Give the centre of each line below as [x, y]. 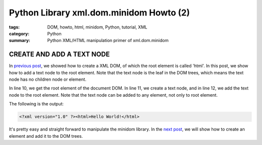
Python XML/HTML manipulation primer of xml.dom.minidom [108, 41]
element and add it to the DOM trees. [46, 136]
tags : [14, 27]
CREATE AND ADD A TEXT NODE [59, 54]
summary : [20, 41]
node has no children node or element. [48, 79]
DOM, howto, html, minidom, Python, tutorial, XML [97, 27]
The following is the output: [36, 104]
